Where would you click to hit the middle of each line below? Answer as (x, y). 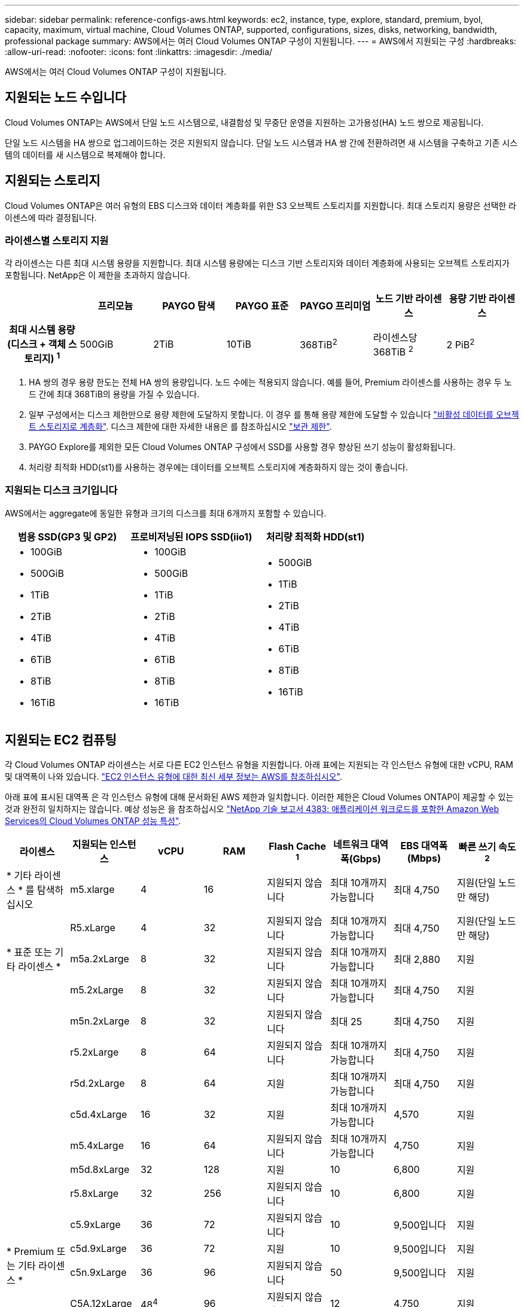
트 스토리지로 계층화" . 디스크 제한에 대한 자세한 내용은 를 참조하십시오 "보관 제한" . (180, 426)
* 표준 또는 (29, 952)
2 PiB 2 (461, 344)
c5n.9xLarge (98, 1273)
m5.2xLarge (97, 990)
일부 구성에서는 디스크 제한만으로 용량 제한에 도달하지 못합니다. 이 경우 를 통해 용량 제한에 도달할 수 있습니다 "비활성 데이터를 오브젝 (274, 414)
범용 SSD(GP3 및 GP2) (67, 537)
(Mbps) (424, 858)
